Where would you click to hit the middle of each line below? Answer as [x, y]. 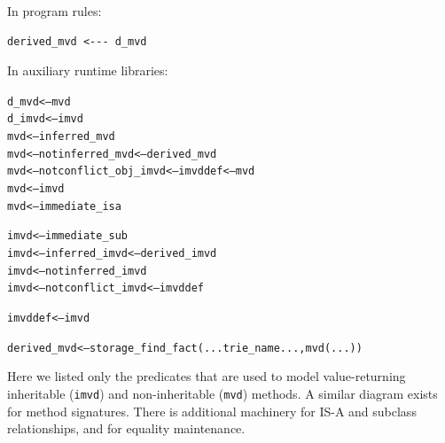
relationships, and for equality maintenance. [126, 428]
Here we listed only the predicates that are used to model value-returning [207, 376]
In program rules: [55, 11]
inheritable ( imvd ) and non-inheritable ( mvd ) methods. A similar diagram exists [222, 393]
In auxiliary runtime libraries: [88, 70]
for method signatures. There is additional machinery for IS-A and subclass [212, 411]
